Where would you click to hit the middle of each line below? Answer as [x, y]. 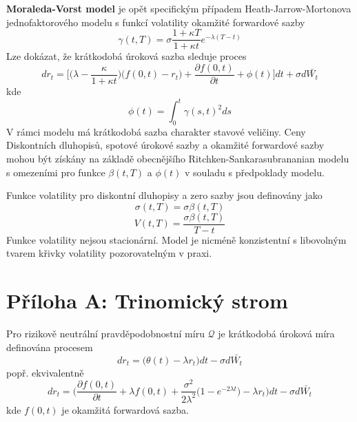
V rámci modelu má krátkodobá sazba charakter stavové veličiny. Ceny [156, 131]
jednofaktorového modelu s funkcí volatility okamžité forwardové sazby [156, 22]
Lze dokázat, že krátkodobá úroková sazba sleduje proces [126, 56]
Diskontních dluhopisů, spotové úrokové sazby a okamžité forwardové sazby [165, 145]
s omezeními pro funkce [56, 172]
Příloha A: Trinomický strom [147, 300]
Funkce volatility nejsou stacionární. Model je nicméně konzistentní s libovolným [176, 239]
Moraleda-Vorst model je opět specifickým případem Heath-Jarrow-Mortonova [179, 8]
